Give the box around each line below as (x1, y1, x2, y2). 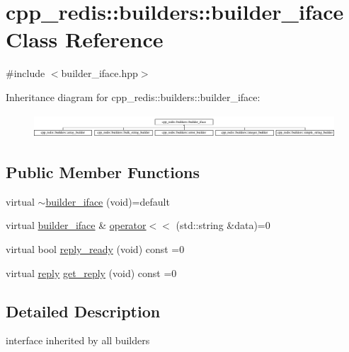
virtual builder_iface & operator (6, 218, 147, 233)
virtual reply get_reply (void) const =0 (6, 265, 177, 280)
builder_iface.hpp (61, 66, 138, 81)
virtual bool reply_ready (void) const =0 (6, 242, 185, 257)
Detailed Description (6, 300, 161, 322)
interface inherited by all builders (6, 333, 150, 348)
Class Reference (6, 25, 164, 54)
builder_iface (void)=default (45, 194, 170, 209)
